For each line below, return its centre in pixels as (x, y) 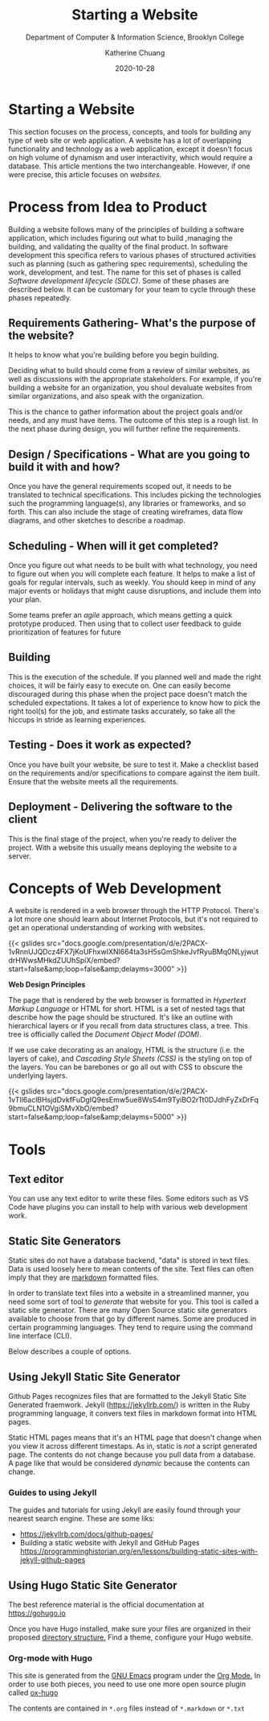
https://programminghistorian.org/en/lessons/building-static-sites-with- (139, 1551)
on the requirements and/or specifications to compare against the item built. (134, 773)
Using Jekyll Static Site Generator (94, 1377)
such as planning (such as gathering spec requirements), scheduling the (128, 263)
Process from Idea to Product (108, 207)
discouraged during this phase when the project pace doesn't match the (128, 693)
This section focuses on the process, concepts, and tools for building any (130, 131)
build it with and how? (64, 467)
